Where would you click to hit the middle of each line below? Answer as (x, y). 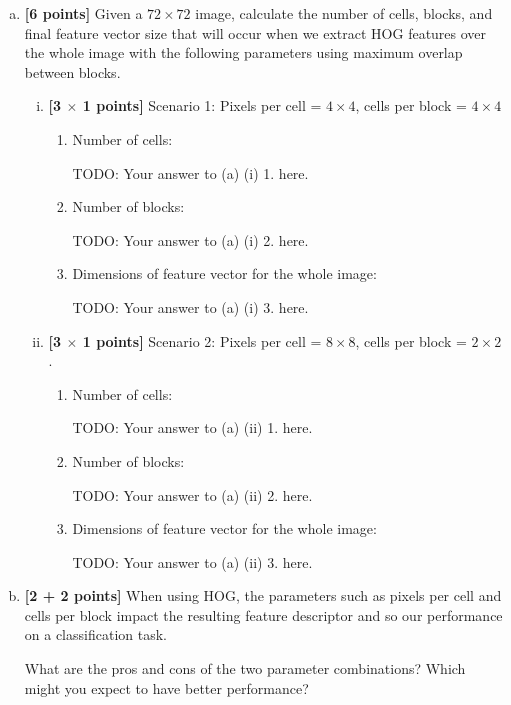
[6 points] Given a (83, 13)
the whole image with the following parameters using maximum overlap (243, 52)
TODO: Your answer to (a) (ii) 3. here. (192, 561)
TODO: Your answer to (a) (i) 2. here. (190, 239)
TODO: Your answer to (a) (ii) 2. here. (192, 494)
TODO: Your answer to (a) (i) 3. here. (190, 306)
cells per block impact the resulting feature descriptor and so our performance (263, 614)
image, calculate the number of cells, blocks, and (344, 13)
